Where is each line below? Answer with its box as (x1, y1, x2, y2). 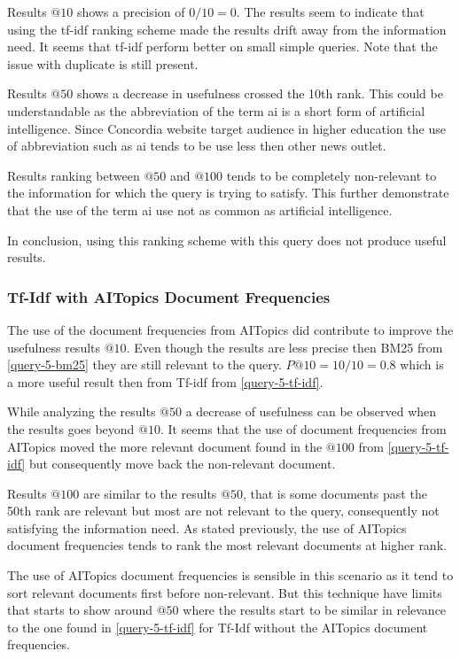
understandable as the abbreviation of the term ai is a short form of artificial (7, 101, 425, 120)
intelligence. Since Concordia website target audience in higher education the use (7, 119, 446, 137)
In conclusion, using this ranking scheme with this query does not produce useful (7, 230, 447, 249)
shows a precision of (76, 3, 185, 20)
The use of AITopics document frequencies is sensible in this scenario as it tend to (7, 566, 454, 585)
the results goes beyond (7, 419, 135, 438)
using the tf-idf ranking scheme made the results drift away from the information (7, 19, 447, 38)
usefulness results (7, 337, 101, 356)
